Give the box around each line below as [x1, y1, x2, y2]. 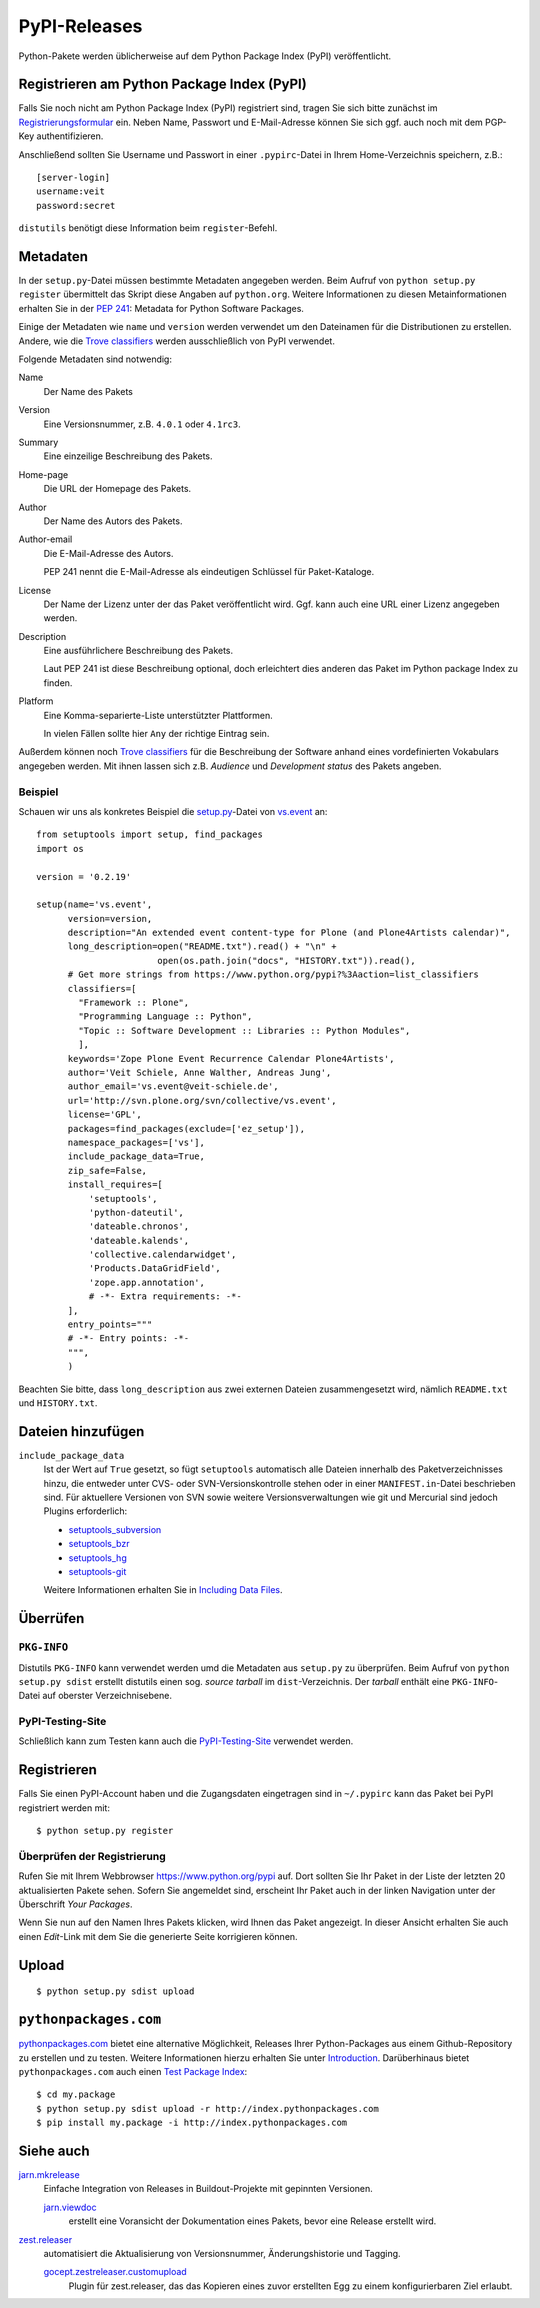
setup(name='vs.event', [36, 899, 153, 910]
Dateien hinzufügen [18, 1423, 145, 1440]
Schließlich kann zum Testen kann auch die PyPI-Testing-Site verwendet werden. [18, 1735, 354, 1747]
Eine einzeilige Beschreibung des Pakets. [43, 450, 214, 462]
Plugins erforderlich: [43, 1505, 128, 1517]
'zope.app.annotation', [88, 1276, 205, 1288]
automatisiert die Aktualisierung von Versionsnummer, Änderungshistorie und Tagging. [43, 2247, 401, 2259]
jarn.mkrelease [18, 2169, 80, 2181]
